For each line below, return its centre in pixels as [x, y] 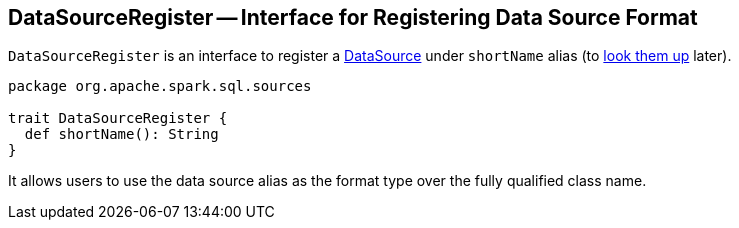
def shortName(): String [121, 134]
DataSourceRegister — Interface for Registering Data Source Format [353, 17]
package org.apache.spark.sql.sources [160, 86]
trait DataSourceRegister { [118, 118]
